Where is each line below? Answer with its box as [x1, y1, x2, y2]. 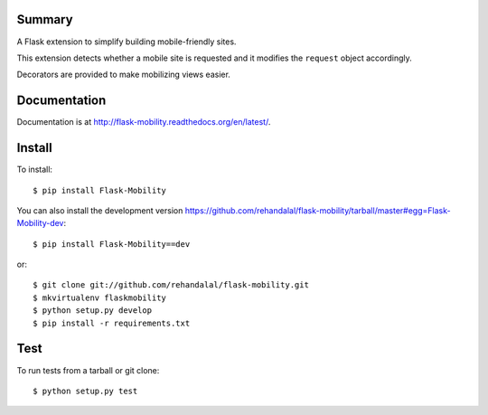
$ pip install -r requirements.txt [33, 317, 191, 328]
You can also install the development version [16, 204, 183, 216]
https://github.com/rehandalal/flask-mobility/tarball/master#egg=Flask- [184, 204, 451, 216]
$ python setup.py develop [33, 306, 153, 316]
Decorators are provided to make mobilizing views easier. [16, 69, 230, 80]
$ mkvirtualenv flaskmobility [33, 292, 167, 303]
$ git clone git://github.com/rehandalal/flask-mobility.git [33, 280, 309, 290]
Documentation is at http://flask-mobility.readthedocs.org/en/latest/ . [16, 117, 271, 127]
